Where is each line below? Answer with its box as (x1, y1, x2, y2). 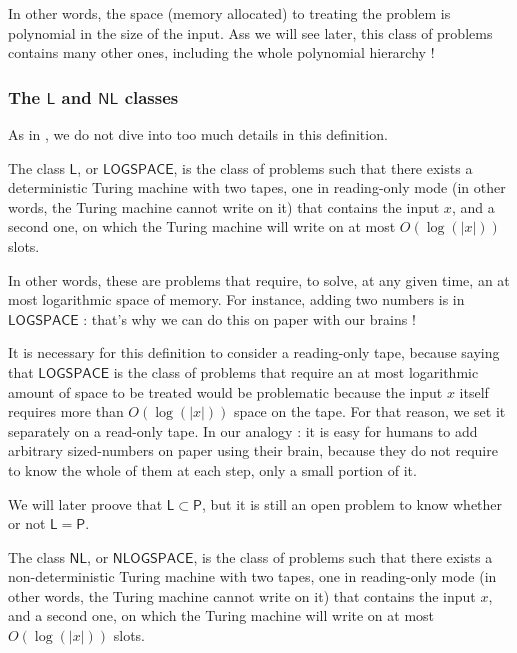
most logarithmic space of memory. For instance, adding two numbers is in (8, 289, 465, 310)
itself (459, 381, 489, 402)
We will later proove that (8, 493, 163, 514)
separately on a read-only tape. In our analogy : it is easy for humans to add (8, 420, 478, 441)
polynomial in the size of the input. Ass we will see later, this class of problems (8, 22, 493, 43)
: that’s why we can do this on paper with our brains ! (83, 308, 416, 329)
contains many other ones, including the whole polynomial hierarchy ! (8, 42, 435, 63)
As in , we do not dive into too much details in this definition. (8, 124, 388, 144)
